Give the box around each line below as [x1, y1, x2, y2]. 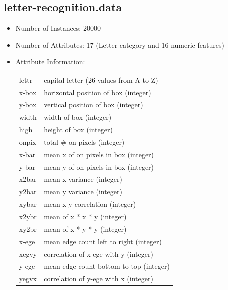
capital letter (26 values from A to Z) [44, 74, 158, 85]
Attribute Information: [15, 56, 85, 67]
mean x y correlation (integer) [44, 199, 136, 209]
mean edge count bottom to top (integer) [44, 261, 170, 271]
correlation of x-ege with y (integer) [44, 248, 153, 259]
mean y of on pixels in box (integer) [44, 161, 154, 172]
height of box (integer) [44, 124, 113, 135]
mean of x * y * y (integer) [44, 223, 127, 234]
